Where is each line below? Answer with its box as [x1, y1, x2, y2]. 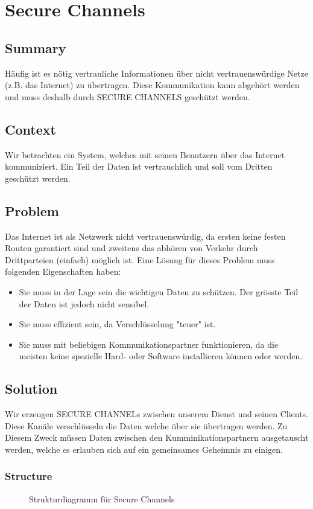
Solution [5, 379, 58, 398]
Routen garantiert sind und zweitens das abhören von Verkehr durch [5, 242, 258, 254]
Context [5, 120, 56, 138]
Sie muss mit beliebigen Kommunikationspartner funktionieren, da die [19, 338, 279, 350]
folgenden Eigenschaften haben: [5, 265, 121, 278]
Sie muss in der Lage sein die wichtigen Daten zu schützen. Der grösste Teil [19, 285, 299, 298]
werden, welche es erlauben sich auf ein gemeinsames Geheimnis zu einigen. [5, 443, 283, 455]
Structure [5, 469, 52, 484]
